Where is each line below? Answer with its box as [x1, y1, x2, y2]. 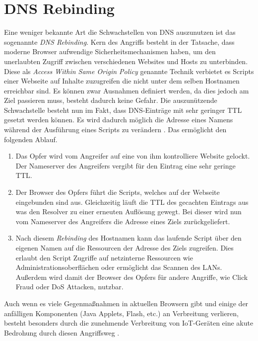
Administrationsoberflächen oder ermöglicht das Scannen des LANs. [15, 262, 222, 272]
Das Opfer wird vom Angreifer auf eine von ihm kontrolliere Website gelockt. [15, 151, 250, 161]
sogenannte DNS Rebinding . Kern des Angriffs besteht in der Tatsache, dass [4, 36, 235, 47]
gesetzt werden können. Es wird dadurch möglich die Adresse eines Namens [4, 114, 233, 125]
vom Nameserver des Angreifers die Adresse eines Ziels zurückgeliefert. [15, 216, 230, 226]
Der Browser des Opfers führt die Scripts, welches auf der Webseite [15, 187, 220, 197]
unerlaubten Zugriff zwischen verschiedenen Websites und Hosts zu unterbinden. [4, 56, 248, 66]
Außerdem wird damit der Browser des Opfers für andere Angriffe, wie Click [15, 271, 248, 282]
